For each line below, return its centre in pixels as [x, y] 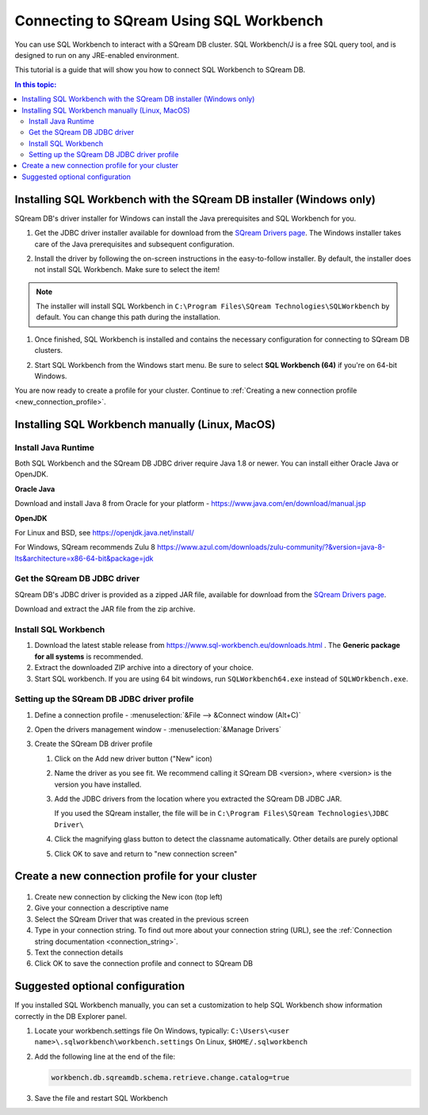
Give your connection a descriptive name [102, 908]
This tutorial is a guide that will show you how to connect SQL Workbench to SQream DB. [160, 70]
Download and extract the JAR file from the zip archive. [105, 609]
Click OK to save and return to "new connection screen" [146, 853]
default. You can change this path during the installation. [128, 317]
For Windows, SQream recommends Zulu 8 [85, 547]
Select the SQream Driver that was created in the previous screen [141, 919]
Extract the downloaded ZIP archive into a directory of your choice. [144, 668]
